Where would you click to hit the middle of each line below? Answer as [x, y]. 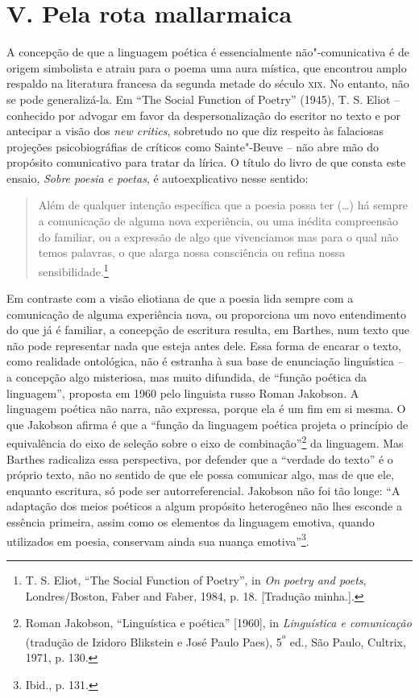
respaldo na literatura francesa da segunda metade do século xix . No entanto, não [208, 83]
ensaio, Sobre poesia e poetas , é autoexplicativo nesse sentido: [158, 178]
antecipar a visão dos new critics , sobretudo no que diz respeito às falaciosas [195, 131]
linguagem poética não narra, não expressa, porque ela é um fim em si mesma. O [206, 409]
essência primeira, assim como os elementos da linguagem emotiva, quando [191, 522]
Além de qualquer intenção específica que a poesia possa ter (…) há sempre [223, 205]
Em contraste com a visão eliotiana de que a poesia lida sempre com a [180, 298]
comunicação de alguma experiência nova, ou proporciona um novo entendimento [206, 314]
